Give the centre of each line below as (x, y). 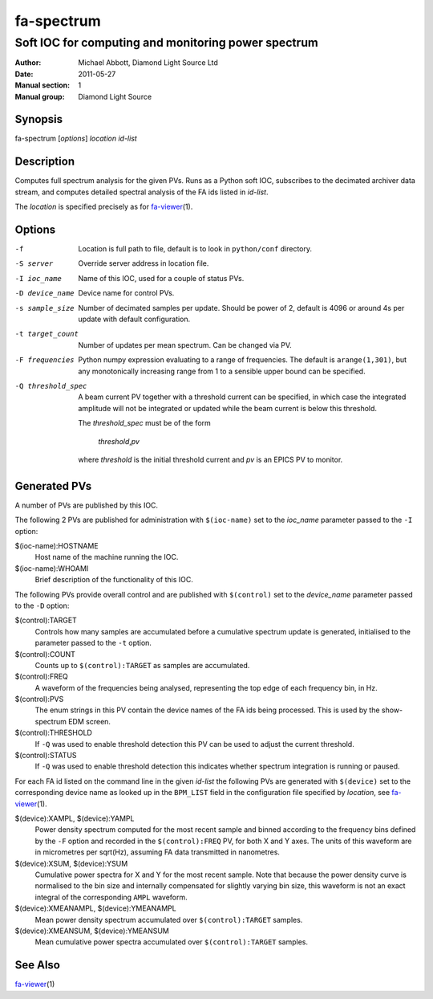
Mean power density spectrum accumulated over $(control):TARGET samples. (169, 919)
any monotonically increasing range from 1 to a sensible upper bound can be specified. (222, 371)
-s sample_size (45, 308)
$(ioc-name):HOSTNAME (57, 546)
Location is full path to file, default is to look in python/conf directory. (195, 249)
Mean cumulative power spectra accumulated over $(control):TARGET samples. (172, 942)
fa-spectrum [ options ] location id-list (76, 139)
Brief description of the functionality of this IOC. (114, 580)
